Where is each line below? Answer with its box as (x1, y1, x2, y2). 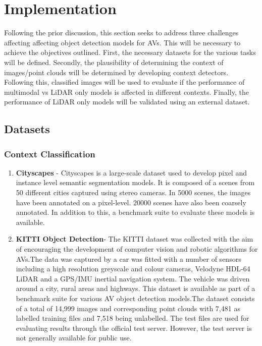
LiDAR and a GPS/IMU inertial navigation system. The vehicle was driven (16, 273, 250, 283)
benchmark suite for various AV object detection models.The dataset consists (16, 293, 255, 303)
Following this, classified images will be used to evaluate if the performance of (4, 77, 245, 87)
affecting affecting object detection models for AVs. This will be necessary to (4, 37, 241, 47)
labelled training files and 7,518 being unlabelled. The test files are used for (16, 313, 249, 323)
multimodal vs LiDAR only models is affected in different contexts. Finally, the (4, 86, 249, 97)
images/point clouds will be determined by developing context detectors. (4, 67, 229, 77)
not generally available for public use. (16, 332, 132, 343)
